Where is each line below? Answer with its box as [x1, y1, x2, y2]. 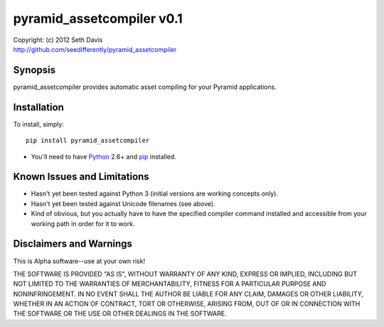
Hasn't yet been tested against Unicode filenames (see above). [31, 199, 216, 208]
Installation [13, 101, 64, 113]
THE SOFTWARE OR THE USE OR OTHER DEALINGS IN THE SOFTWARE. [13, 309, 227, 318]
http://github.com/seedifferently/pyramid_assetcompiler [13, 45, 177, 53]
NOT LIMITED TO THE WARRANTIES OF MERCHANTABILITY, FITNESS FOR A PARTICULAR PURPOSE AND [13, 279, 326, 288]
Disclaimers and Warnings [13, 238, 133, 250]
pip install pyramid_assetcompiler [26, 136, 150, 145]
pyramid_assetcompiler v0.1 [13, 11, 183, 26]
